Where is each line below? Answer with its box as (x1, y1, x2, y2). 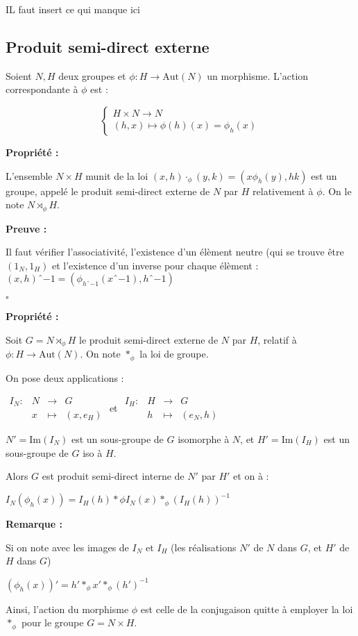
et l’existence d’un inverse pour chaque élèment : (51, 258, 259, 272)
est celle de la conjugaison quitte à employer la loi (140, 601, 353, 616)
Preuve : (6, 221, 47, 235)
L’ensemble (6, 168, 53, 183)
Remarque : (6, 517, 62, 531)
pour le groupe (21, 615, 84, 630)
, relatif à (257, 333, 297, 346)
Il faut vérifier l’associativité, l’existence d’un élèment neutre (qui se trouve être (6, 244, 344, 259)
